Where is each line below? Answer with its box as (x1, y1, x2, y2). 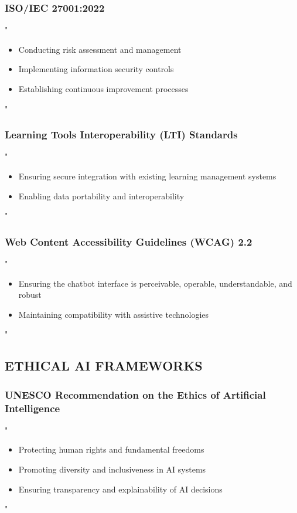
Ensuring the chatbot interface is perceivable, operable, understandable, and (18, 277, 292, 289)
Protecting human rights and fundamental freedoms (18, 443, 204, 456)
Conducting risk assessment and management (18, 43, 182, 55)
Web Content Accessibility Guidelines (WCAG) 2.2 (5, 234, 252, 249)
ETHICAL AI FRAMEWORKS (5, 356, 203, 375)
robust (18, 288, 42, 301)
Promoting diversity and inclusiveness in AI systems (18, 463, 206, 475)
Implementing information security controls (18, 63, 174, 75)
